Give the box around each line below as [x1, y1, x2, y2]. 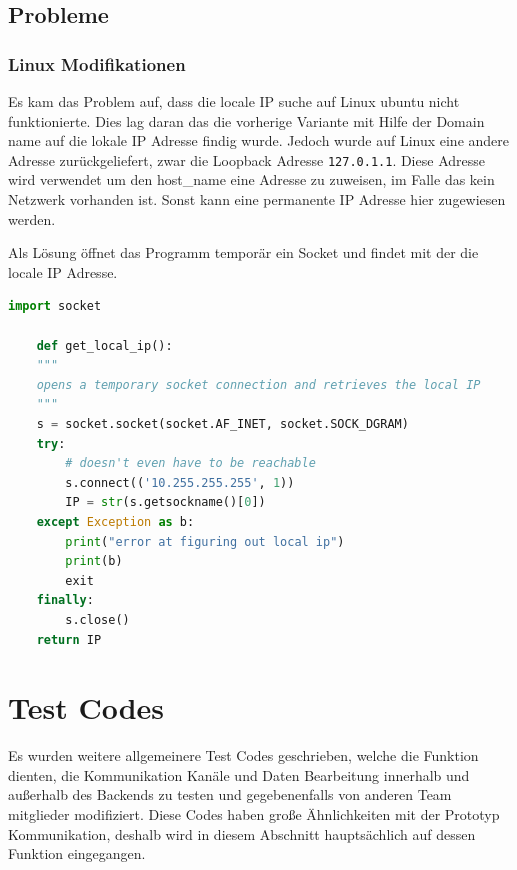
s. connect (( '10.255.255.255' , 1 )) [65, 475, 295, 490]
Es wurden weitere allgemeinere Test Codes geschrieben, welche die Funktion [8, 745, 479, 766]
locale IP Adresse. [8, 261, 118, 282]
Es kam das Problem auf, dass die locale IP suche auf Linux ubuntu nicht [8, 91, 460, 111]
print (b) [65, 554, 123, 569]
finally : [36, 593, 94, 608]
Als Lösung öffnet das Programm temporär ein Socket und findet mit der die [8, 242, 479, 263]
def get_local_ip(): [36, 338, 173, 353]
